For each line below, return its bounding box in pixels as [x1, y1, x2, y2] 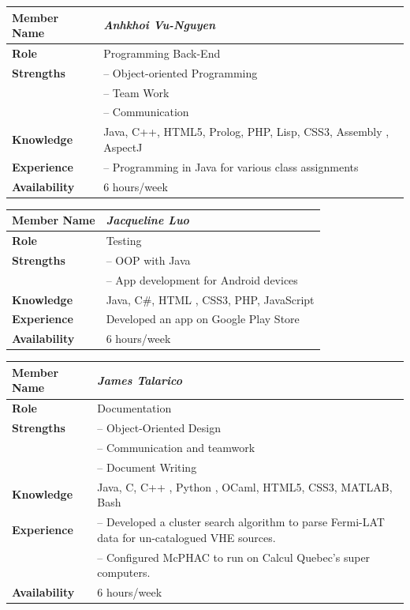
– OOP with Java [106, 251, 191, 268]
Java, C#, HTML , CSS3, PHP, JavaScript [106, 291, 315, 307]
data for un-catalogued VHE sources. [97, 529, 276, 545]
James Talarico [97, 371, 182, 388]
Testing [106, 232, 142, 249]
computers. [97, 564, 151, 581]
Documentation [97, 400, 172, 416]
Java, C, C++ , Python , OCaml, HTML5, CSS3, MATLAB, [97, 478, 393, 495]
